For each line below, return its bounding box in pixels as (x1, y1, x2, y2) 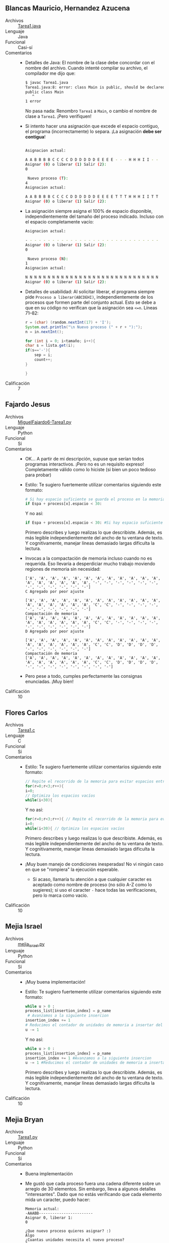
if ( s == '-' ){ (25, 348, 50, 353)
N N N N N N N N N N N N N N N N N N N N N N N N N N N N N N (25, 275, 158, 280)
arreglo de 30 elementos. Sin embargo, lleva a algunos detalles (25, 1186, 156, 1192)
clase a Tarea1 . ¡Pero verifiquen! (25, 113, 92, 119)
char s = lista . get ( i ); (25, 343, 75, 348)
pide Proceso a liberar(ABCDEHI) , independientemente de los (25, 294, 153, 300)
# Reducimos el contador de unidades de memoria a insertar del (25, 1023, 163, 1028)
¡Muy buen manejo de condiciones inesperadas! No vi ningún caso (25, 861, 163, 867)
